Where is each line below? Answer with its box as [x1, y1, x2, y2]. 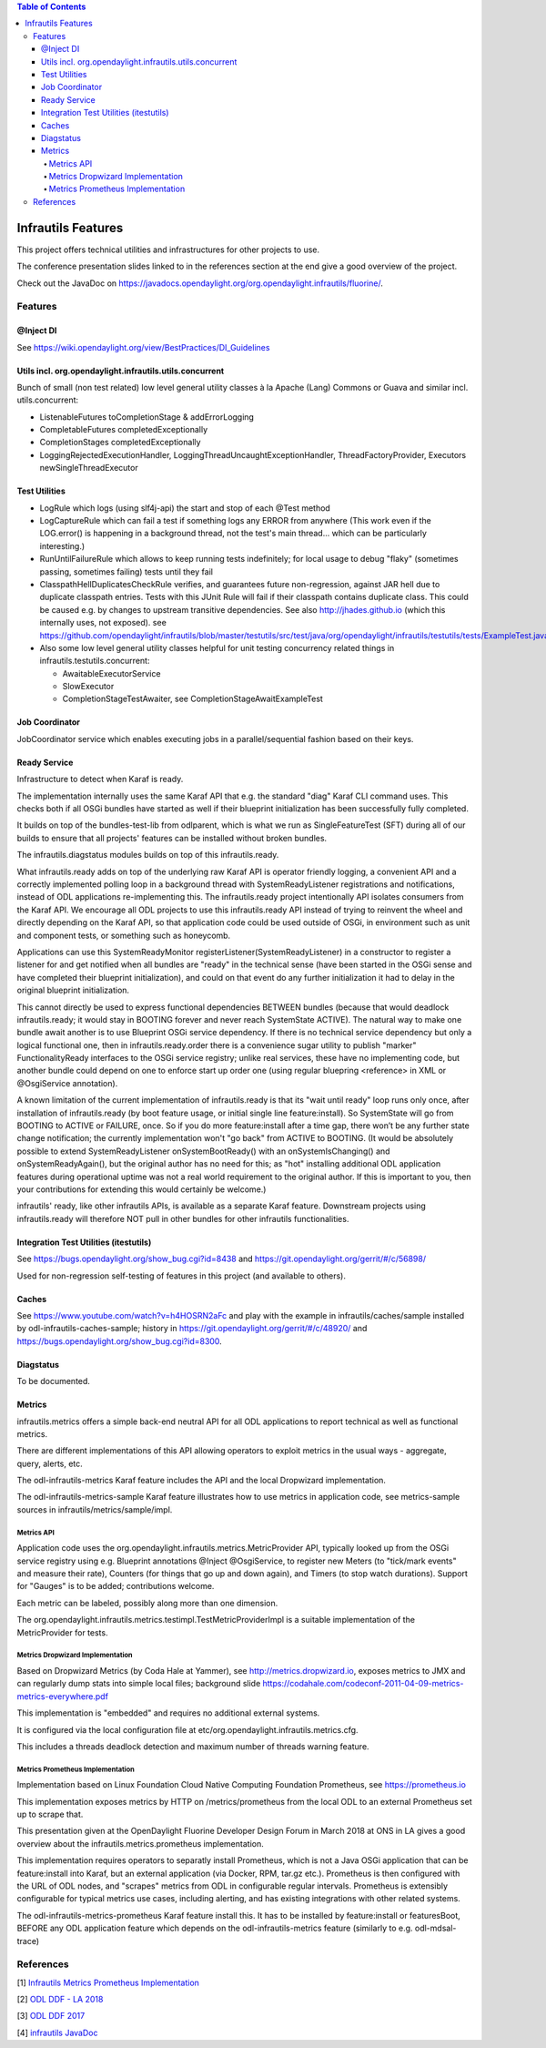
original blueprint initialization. [16, 984, 130, 996]
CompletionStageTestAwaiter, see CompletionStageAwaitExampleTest [62, 693, 323, 705]
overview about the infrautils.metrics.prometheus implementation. [16, 1838, 264, 1849]
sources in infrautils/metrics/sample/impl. [16, 1503, 173, 1515]
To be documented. [16, 1376, 91, 1387]
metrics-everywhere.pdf [16, 1690, 109, 1702]
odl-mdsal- [414, 1922, 457, 1934]
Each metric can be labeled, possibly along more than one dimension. [16, 1597, 278, 1608]
